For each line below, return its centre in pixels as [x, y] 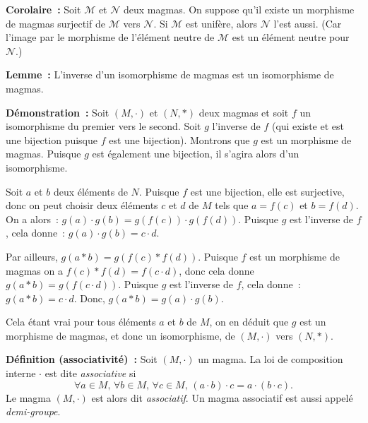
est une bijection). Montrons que [179, 139]
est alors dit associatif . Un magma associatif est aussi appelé [222, 397]
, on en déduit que [249, 322]
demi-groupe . [33, 411]
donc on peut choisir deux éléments [82, 205]
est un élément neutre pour [291, 37]
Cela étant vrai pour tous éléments [81, 322]
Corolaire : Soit [43, 9]
